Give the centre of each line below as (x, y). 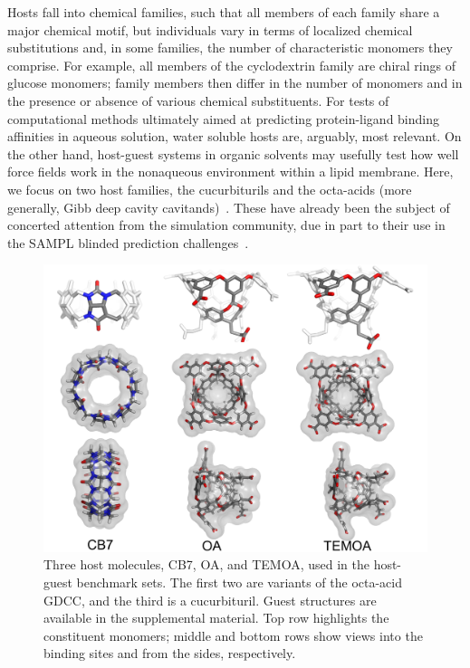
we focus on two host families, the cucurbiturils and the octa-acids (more (210, 189)
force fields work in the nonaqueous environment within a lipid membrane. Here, (230, 172)
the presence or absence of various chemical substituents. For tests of (198, 100)
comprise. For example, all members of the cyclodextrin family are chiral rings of (231, 65)
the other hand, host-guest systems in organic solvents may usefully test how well (233, 153)
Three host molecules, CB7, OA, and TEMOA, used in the (206, 564)
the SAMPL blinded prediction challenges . (128, 242)
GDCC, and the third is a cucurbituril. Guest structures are (210, 600)
